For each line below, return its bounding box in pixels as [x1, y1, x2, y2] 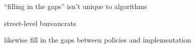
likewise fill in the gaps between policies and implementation [4, 34, 191, 45]
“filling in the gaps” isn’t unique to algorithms [4, 1, 148, 11]
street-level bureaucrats [4, 17, 76, 28]
